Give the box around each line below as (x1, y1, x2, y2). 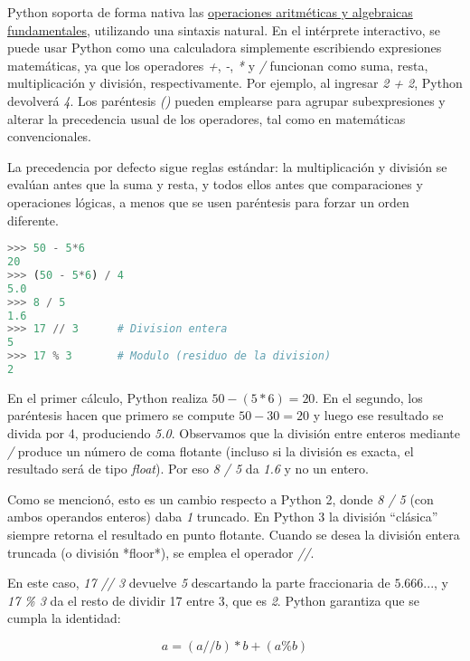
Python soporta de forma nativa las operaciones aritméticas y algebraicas (7, 3, 413, 21)
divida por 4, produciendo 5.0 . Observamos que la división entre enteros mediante (7, 424, 460, 443)
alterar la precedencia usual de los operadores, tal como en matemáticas (7, 109, 406, 128)
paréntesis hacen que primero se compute (7, 406, 235, 425)
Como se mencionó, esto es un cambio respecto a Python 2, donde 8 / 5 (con (7, 489, 434, 508)
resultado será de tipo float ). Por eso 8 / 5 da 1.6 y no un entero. (7, 459, 369, 478)
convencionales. (7, 127, 92, 146)
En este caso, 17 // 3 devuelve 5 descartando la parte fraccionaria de (7, 573, 390, 592)
